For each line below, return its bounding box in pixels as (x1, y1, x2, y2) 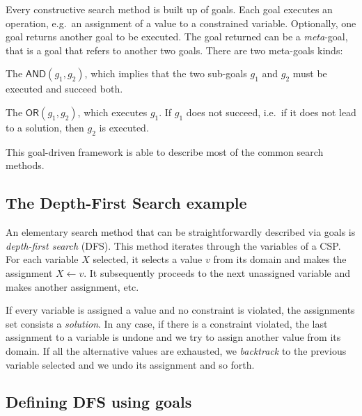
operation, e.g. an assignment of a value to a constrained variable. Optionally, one (6, 15, 356, 30)
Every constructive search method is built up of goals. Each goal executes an (6, 2, 333, 16)
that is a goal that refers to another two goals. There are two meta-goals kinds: (6, 42, 343, 57)
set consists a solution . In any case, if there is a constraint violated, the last (6, 316, 328, 330)
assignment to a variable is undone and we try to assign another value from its (6, 330, 341, 344)
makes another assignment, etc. (6, 279, 139, 294)
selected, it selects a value (93, 252, 203, 266)
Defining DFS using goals (6, 391, 192, 413)
